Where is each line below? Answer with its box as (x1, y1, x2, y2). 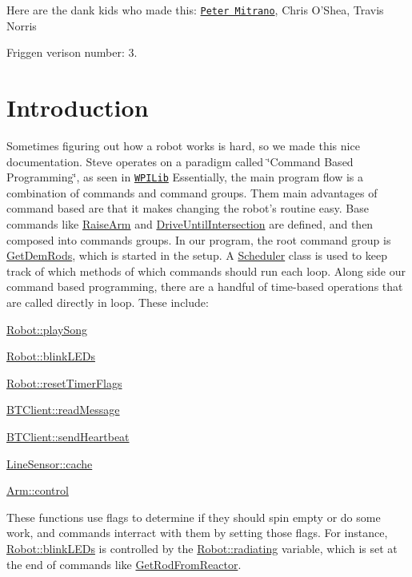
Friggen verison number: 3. (6, 44, 138, 61)
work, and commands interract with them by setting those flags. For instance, (6, 524, 388, 541)
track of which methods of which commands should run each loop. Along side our (6, 262, 406, 279)
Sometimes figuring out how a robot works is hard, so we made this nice (6, 137, 360, 153)
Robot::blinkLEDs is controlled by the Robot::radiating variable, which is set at (6, 539, 398, 556)
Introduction (6, 91, 149, 124)
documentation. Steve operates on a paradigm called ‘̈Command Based (6, 153, 354, 169)
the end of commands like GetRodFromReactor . (6, 555, 242, 572)
